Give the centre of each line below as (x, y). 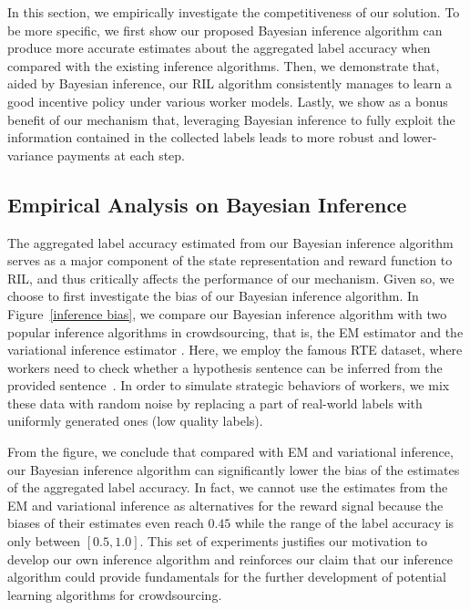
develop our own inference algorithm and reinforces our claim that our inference (230, 558)
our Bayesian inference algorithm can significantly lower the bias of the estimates (234, 469)
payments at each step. (121, 155)
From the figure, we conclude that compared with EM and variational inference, (230, 452)
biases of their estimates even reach (106, 523)
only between (44, 541)
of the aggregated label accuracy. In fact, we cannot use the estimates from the (228, 487)
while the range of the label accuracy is (345, 523)
